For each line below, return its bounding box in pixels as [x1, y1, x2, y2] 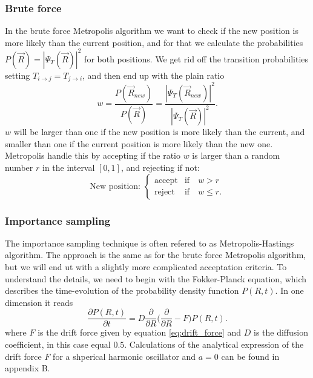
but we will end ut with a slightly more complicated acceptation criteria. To [5, 260, 287, 273]
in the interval [42, 161, 95, 174]
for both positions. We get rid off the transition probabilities [84, 52, 309, 65]
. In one [275, 284, 304, 297]
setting [5, 68, 30, 81]
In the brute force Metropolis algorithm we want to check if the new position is [5, 24, 298, 37]
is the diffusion [253, 326, 308, 339]
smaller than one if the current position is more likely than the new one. [5, 137, 273, 150]
